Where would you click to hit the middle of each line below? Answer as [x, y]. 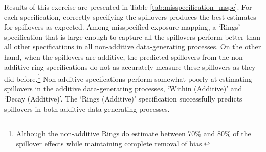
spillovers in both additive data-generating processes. [87, 108]
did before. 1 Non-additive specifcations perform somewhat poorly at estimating [128, 78]
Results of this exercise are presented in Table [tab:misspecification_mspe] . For [128, 7]
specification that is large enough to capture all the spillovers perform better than [132, 36]
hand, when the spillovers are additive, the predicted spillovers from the [117, 56]
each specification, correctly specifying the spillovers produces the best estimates [130, 17]
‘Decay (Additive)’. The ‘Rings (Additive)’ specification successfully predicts [123, 98]
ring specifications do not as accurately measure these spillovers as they [143, 67]
